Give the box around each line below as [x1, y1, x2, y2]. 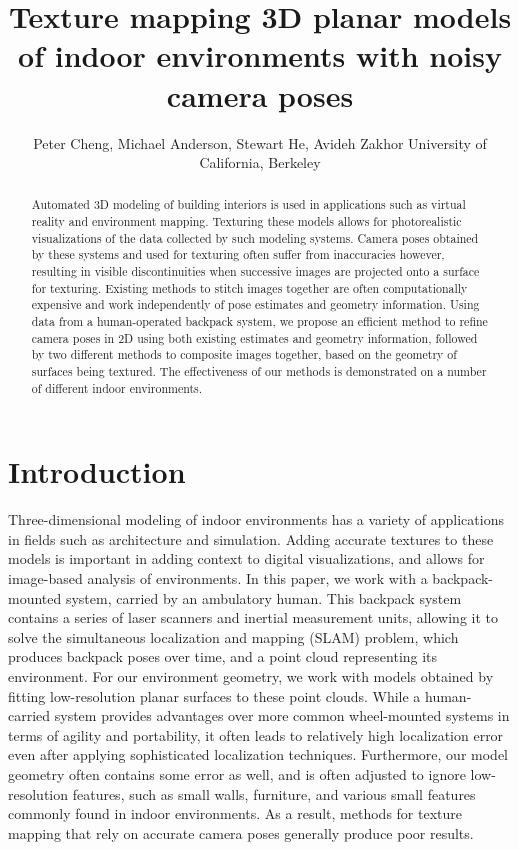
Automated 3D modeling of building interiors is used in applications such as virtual [31, 196, 466, 213]
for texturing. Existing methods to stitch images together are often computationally [31, 279, 468, 296]
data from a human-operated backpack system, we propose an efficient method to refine [31, 313, 488, 330]
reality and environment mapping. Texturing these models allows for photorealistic [31, 213, 462, 230]
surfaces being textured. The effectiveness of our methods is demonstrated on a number [31, 363, 487, 380]
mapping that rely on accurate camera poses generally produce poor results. [8, 822, 474, 843]
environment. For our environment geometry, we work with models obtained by [8, 666, 494, 687]
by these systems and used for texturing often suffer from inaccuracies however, [31, 246, 445, 263]
